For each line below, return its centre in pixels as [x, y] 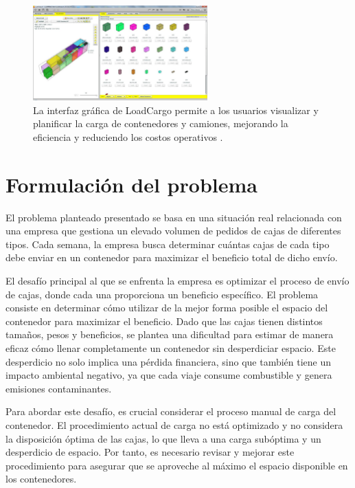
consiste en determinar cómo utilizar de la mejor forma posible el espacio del [167, 308]
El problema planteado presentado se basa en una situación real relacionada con [174, 217]
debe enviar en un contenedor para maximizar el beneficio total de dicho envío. [172, 257]
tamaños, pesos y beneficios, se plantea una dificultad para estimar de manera [170, 334]
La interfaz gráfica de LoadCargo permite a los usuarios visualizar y [176, 110]
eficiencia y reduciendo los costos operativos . [128, 136]
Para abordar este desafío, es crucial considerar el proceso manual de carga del [171, 411]
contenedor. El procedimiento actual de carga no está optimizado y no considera [174, 424]
